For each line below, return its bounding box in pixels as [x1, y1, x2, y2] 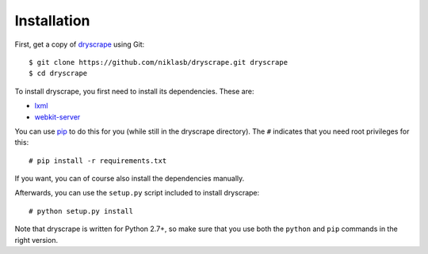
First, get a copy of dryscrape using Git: [14, 40, 145, 49]
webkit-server [34, 112, 81, 122]
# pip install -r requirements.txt [29, 156, 167, 165]
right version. [14, 235, 59, 245]
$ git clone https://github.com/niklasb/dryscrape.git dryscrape [29, 58, 289, 66]
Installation [14, 12, 90, 29]
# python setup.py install [29, 207, 134, 215]
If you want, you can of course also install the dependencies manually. [14, 174, 245, 184]
